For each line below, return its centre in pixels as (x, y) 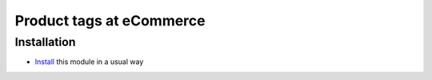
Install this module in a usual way (89, 62)
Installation (45, 42)
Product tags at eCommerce (110, 21)
